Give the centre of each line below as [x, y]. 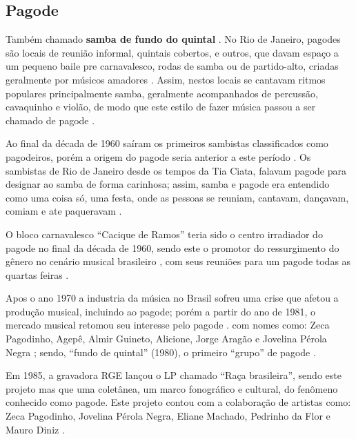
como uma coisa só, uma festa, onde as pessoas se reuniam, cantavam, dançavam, [177, 197]
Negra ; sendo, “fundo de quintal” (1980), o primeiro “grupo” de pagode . [161, 352]
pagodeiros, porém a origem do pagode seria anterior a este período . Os [158, 156]
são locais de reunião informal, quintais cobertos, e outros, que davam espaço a [172, 52]
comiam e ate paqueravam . [64, 211]
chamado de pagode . [50, 120]
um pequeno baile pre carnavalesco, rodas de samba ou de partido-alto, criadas [172, 66]
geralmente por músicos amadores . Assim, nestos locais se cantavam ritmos [166, 79]
